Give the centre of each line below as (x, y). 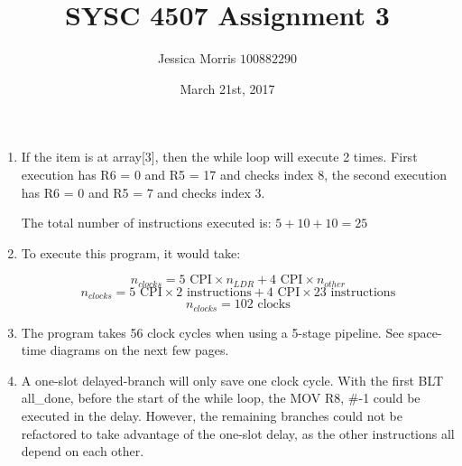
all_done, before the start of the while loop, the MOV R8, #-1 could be (221, 398)
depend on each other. (83, 451)
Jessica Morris (197, 58)
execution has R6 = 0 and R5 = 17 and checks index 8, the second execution (234, 174)
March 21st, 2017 (227, 88)
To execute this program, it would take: (131, 252)
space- (425, 332)
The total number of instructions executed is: (146, 223)
